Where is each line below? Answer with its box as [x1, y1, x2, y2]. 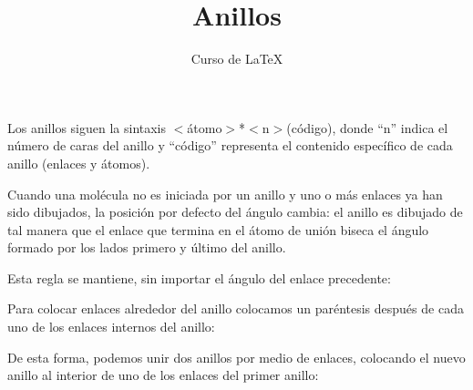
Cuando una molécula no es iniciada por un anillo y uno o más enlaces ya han [7, 184, 443, 203]
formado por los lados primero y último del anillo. [7, 238, 286, 257]
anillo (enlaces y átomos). [7, 153, 150, 172]
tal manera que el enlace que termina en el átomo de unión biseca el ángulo [7, 220, 429, 239]
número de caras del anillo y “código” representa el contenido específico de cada [7, 136, 453, 155]
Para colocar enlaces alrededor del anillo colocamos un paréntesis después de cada [7, 299, 464, 318]
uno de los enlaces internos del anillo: [7, 317, 215, 336]
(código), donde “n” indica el [286, 118, 448, 137]
